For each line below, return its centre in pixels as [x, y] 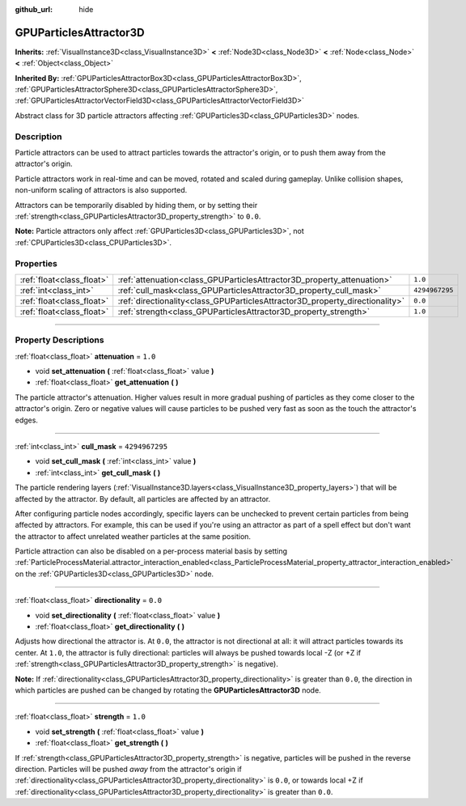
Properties [36, 263]
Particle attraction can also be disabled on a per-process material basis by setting [151, 551]
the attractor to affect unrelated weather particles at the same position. [133, 536]
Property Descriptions [59, 340]
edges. [26, 420]
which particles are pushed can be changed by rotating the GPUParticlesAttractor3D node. [168, 690]
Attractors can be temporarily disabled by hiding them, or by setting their [136, 205]
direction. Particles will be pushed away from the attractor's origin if [128, 769]
